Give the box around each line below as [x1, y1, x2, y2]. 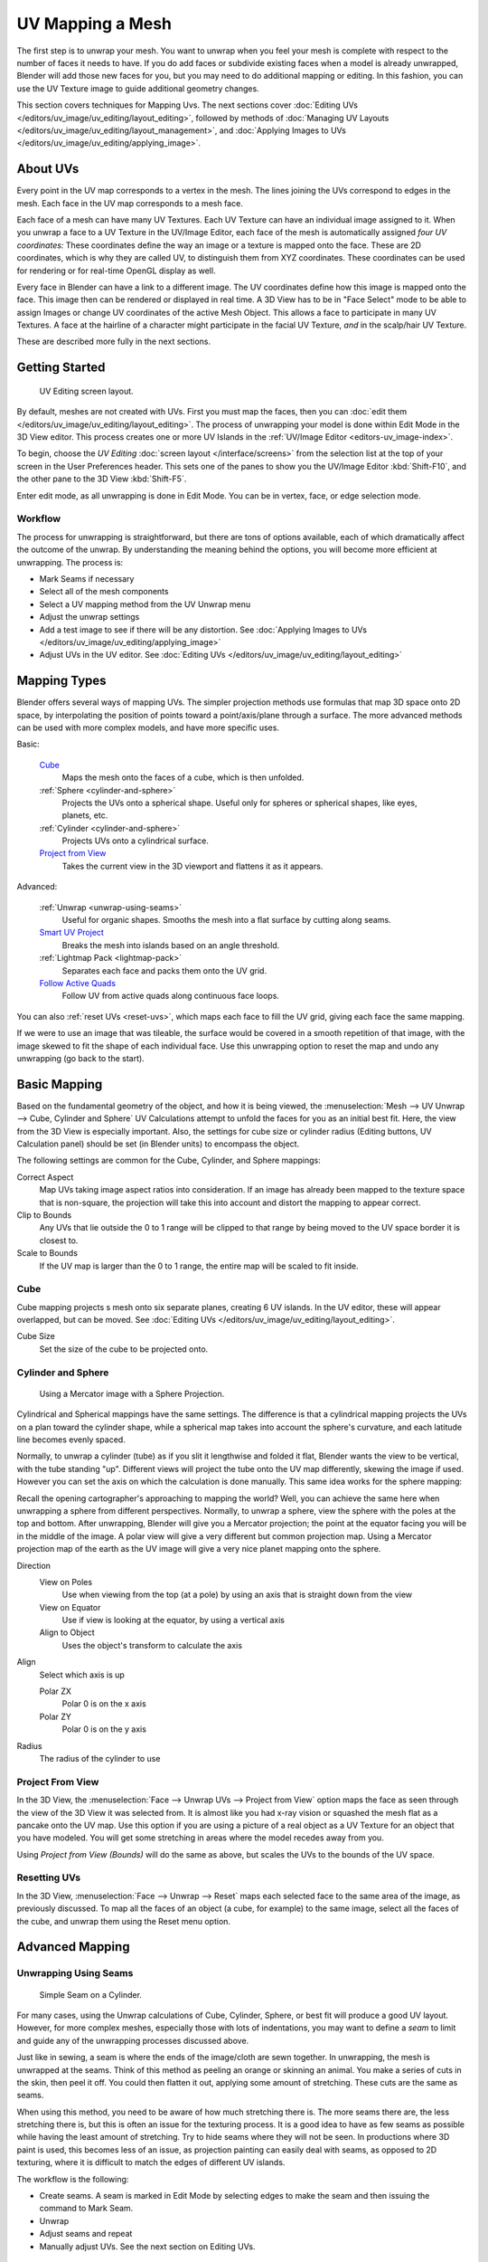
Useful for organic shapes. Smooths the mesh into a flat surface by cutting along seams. [61, 915, 392, 926]
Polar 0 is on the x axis [61, 1698, 146, 1709]
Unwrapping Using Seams [16, 1967, 134, 1980]
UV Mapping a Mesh [16, 14, 172, 33]
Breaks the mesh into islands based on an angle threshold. [61, 939, 280, 950]
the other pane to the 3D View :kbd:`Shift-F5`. [16, 473, 187, 484]
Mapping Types [16, 673, 108, 689]
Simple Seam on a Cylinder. [39, 1989, 142, 2000]
